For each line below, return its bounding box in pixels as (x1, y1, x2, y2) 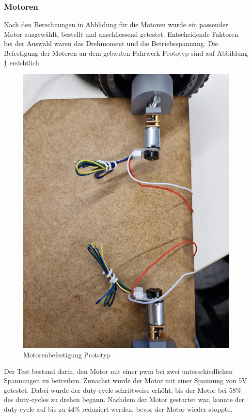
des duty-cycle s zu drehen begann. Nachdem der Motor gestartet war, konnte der (4, 394, 245, 404)
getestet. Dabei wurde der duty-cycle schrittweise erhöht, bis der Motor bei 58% (4, 385, 242, 395)
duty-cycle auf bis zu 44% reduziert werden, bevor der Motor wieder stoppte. (4, 404, 233, 414)
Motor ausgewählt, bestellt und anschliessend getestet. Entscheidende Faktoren (4, 29, 238, 39)
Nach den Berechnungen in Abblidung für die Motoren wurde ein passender (4, 19, 228, 30)
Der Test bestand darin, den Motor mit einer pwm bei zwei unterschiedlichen (4, 366, 233, 376)
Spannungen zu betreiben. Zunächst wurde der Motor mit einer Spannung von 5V (4, 375, 247, 386)
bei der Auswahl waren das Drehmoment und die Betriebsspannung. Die (4, 38, 219, 48)
